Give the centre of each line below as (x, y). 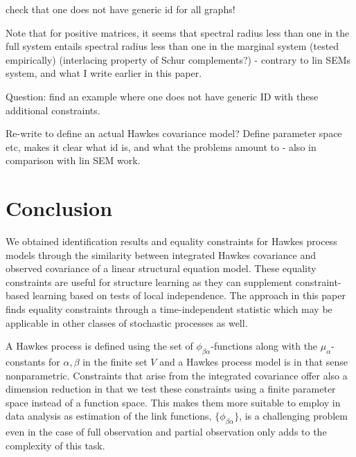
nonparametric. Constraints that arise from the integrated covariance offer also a (177, 375)
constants (26, 362)
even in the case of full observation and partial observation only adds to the (166, 432)
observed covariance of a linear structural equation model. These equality (161, 268)
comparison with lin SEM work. (73, 160)
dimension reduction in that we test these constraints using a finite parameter (171, 389)
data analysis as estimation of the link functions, (109, 416)
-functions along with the (264, 346)
